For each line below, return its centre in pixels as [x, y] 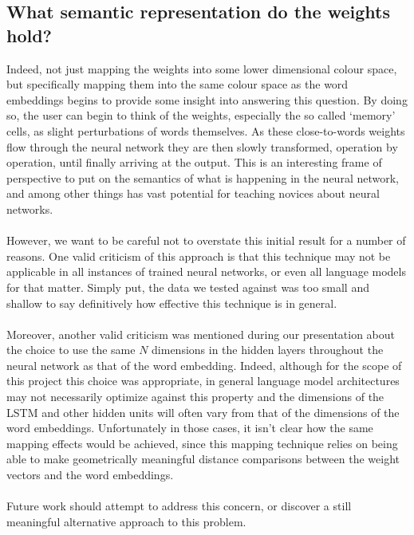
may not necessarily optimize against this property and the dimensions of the [195, 397]
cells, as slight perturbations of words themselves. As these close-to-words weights [206, 130]
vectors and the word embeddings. [90, 475]
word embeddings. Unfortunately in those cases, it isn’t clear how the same [190, 428]
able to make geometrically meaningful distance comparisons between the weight [203, 459]
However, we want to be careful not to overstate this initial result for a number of [206, 240]
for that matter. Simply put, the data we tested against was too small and [188, 287]
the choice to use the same [71, 350]
